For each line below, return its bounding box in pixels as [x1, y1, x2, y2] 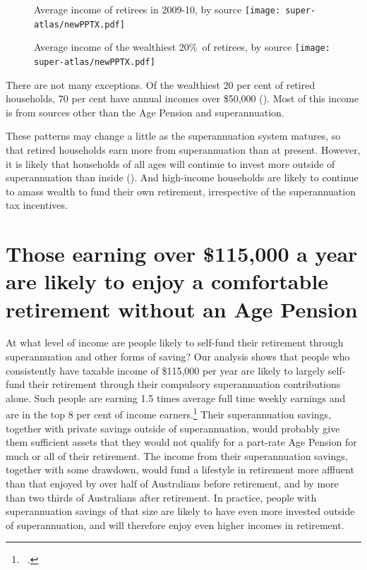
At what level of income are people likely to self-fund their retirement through [6, 335, 344, 350]
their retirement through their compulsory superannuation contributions [28, 377, 341, 392]
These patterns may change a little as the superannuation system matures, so [6, 128, 341, 143]
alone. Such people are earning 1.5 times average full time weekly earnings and [6, 390, 346, 405]
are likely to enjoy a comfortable [6, 267, 329, 296]
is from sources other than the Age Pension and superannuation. [6, 104, 284, 119]
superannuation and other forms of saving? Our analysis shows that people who [6, 349, 350, 364]
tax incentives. [6, 198, 68, 212]
